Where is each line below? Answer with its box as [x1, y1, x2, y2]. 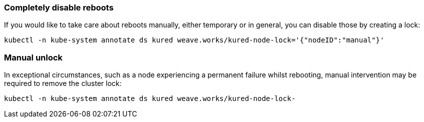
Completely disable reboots [4, 2, 114, 12]
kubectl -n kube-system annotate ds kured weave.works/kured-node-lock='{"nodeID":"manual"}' [4, 36, 384, 44]
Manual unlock [4, 52, 63, 62]
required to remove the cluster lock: [4, 79, 122, 88]
